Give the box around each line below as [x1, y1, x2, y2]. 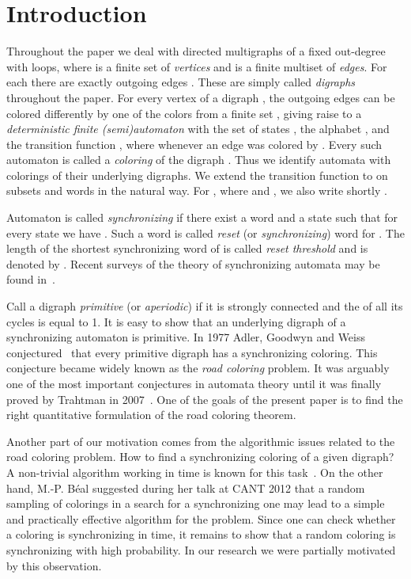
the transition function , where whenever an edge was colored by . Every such [6, 135, 383, 152]
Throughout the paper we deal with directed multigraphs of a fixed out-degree [6, 43, 386, 59]
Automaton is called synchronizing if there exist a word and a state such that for [6, 209, 398, 226]
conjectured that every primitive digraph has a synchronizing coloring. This [6, 344, 378, 360]
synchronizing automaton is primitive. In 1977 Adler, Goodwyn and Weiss [6, 329, 366, 345]
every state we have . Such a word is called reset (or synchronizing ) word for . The [6, 224, 405, 241]
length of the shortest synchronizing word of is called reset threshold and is [6, 240, 368, 257]
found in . [6, 271, 55, 288]
